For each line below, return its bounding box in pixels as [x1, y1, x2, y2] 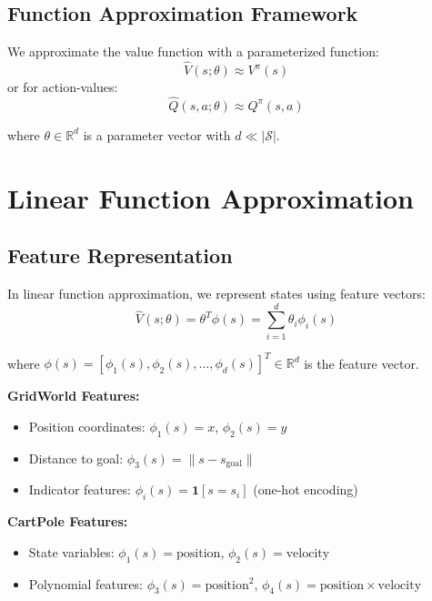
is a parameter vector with [83, 125, 231, 144]
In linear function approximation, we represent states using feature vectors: [7, 284, 426, 302]
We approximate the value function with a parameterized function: [7, 42, 379, 61]
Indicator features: [28, 480, 131, 499]
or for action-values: [7, 77, 118, 97]
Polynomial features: [28, 574, 143, 593]
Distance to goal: [28, 448, 124, 467]
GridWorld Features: [7, 386, 140, 405]
